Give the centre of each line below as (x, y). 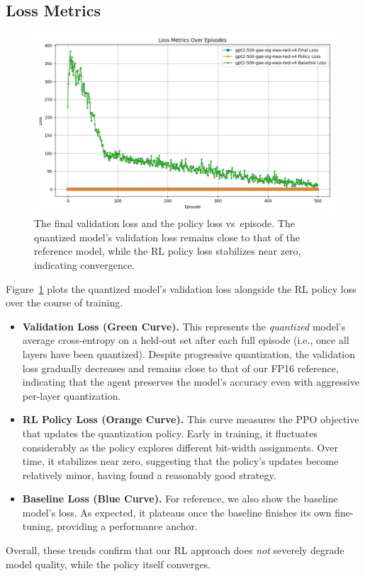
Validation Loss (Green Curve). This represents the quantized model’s (184, 326)
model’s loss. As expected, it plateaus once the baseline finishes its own (177, 512)
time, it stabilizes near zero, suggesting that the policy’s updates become (180, 461)
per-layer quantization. (72, 395)
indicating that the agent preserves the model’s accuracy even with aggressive (191, 382)
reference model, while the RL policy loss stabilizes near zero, (168, 251)
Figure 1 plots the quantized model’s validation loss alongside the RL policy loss (181, 288)
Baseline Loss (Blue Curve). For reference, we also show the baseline (180, 499)
